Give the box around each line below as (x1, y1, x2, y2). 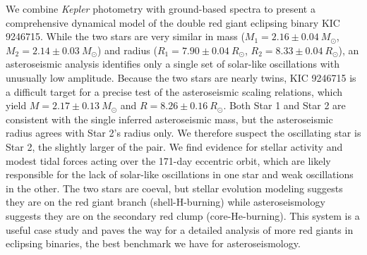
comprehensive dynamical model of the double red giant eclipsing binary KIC (6, 15, 340, 30)
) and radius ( (97, 42, 157, 57)
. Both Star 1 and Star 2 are (223, 98, 346, 113)
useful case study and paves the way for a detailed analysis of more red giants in (6, 222, 354, 237)
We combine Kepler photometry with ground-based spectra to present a (6, 1, 315, 15)
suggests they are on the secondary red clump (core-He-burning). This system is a (6, 208, 360, 223)
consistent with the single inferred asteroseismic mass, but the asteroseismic (6, 111, 333, 126)
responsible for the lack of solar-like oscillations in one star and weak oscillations (6, 167, 354, 182)
